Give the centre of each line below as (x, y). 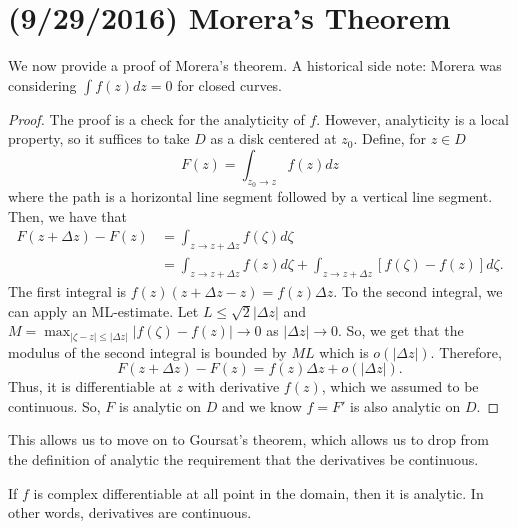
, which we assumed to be (400, 386)
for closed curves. (230, 84)
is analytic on (160, 405)
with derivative (233, 386)
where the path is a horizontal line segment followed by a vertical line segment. (250, 196)
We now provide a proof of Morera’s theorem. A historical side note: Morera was (255, 65)
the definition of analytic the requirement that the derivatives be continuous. (243, 459)
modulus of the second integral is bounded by (147, 351)
